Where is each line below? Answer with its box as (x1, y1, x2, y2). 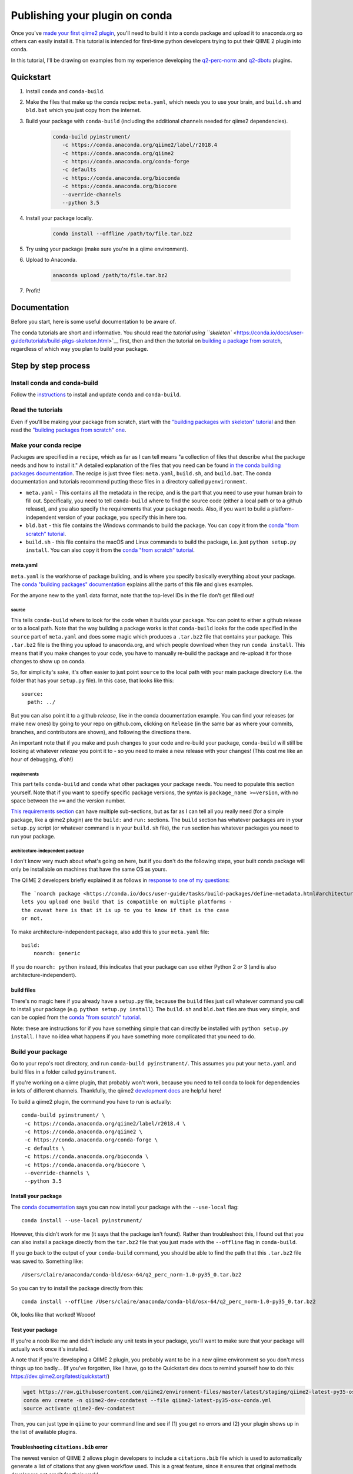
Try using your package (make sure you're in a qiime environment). (25, 245, 188, 252)
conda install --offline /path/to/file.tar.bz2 (52, 230, 192, 237)
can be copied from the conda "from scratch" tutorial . (11, 1014, 141, 1021)
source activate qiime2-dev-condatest (23, 1405, 135, 1412)
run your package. (11, 833, 56, 840)
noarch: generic (33, 950, 81, 957)
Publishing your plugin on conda (11, 9, 173, 22)
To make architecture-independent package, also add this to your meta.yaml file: (11, 928, 210, 935)
